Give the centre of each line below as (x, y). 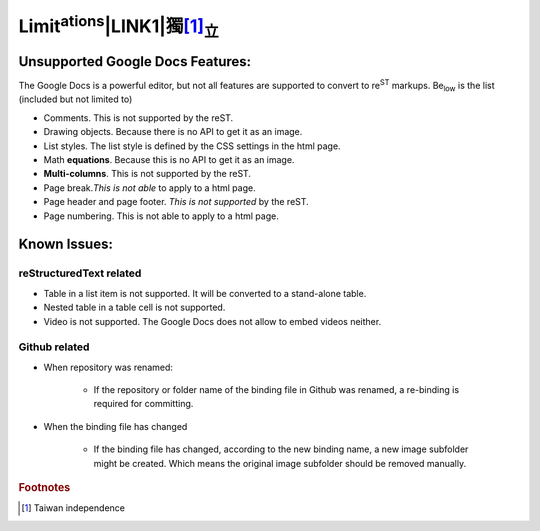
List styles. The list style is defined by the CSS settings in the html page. (192, 146)
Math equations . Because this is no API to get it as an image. (169, 160)
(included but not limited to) (75, 99)
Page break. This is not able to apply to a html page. (149, 187)
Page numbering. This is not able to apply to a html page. (161, 216)
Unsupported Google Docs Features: (135, 61)
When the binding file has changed (115, 426)
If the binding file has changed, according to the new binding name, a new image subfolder (281, 449)
